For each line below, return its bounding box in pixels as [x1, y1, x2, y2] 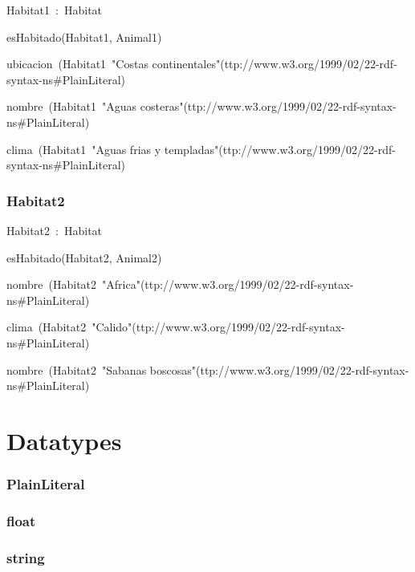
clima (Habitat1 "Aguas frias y [6, 140, 161, 157]
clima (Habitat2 [6, 318, 87, 335]
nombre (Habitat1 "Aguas [6, 98, 137, 115]
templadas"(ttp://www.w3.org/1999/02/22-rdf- [164, 140, 396, 157]
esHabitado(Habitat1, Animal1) [6, 28, 162, 45]
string [6, 547, 45, 567]
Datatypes [6, 424, 122, 456]
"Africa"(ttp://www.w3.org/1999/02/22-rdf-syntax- [102, 276, 354, 293]
